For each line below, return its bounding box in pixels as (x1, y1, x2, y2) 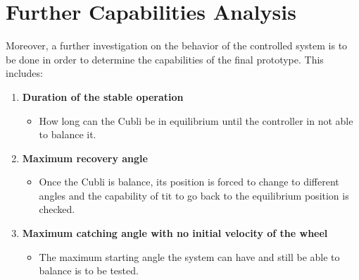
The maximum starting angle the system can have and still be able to (39, 249, 340, 264)
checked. (39, 202, 75, 217)
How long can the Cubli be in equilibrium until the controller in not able (39, 113, 353, 128)
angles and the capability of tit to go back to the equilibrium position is (39, 188, 349, 202)
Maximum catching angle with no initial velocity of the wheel (22, 226, 328, 241)
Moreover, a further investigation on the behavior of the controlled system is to (6, 38, 348, 53)
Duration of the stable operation (22, 89, 184, 104)
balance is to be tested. (39, 263, 139, 278)
